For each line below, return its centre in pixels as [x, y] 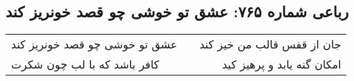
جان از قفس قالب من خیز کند [270, 44]
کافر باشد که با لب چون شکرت [85, 64]
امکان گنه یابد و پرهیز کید [282, 64]
